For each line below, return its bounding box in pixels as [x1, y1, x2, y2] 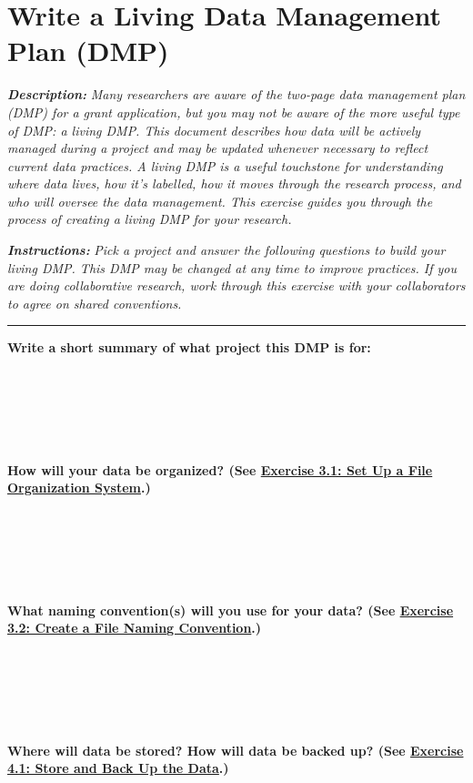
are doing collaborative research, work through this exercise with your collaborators [7, 276, 466, 295]
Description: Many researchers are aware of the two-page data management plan [7, 85, 466, 104]
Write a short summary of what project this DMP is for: [7, 338, 371, 357]
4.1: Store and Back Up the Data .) [7, 758, 229, 778]
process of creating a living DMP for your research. [7, 209, 292, 229]
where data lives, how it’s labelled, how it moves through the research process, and [7, 174, 461, 193]
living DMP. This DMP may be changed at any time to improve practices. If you [7, 258, 458, 277]
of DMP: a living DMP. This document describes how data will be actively [7, 120, 421, 139]
